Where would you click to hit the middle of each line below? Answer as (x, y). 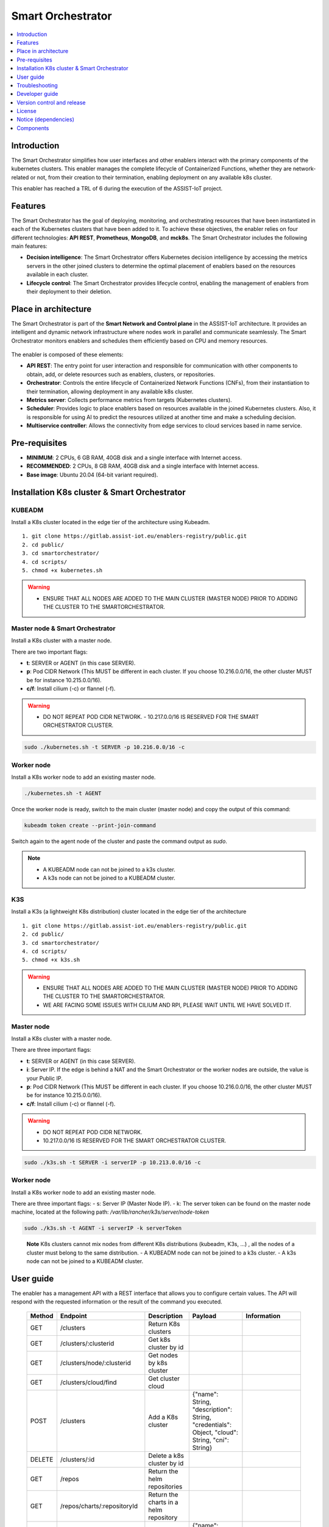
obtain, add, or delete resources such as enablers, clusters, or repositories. (121, 374)
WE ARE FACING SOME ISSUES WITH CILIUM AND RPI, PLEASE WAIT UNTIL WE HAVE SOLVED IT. (167, 1005)
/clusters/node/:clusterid (95, 1363)
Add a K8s (163, 1417)
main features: (30, 246)
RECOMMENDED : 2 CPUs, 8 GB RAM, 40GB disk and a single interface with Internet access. (143, 466)
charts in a (164, 1502)
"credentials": (212, 1424)
